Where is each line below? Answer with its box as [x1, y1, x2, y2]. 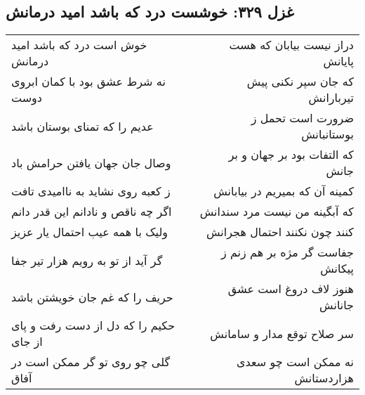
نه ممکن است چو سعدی [237, 354, 354, 370]
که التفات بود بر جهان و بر [228, 146, 354, 163]
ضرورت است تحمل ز [251, 110, 354, 127]
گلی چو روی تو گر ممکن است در [11, 354, 171, 370]
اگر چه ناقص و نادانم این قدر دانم [11, 203, 172, 220]
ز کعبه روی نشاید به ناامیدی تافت [11, 183, 171, 200]
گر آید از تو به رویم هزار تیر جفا [11, 252, 163, 268]
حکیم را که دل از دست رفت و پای [11, 317, 175, 334]
